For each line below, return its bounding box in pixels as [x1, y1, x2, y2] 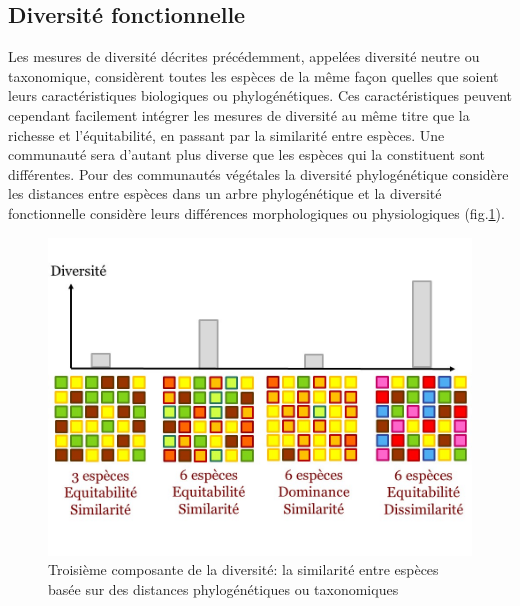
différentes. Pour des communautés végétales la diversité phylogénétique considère [8, 163, 509, 184]
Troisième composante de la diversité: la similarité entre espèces [48, 559, 439, 580]
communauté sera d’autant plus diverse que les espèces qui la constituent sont [8, 144, 486, 165]
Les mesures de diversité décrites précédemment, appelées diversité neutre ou [8, 46, 480, 67]
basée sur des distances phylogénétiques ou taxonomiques [48, 578, 399, 599]
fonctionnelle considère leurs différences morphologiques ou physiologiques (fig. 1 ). [8, 202, 505, 223]
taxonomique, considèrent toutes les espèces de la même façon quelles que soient [8, 65, 499, 86]
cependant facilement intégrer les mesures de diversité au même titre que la [8, 104, 470, 125]
